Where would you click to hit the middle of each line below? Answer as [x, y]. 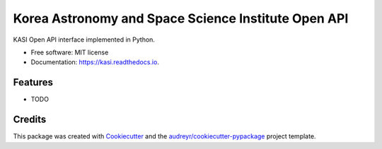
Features [33, 82]
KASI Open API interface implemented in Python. [84, 40]
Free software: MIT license [70, 52]
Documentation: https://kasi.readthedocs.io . [95, 62]
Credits [30, 120]
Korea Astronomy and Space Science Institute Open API [181, 18]
